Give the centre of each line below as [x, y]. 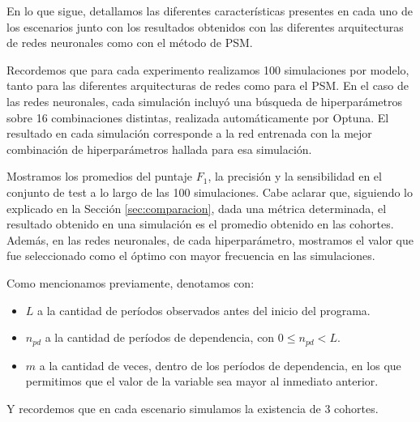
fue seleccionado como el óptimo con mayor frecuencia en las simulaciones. [191, 256]
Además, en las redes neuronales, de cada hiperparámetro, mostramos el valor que [210, 239]
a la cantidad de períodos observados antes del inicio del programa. [204, 310]
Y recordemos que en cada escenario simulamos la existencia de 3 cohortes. [193, 408]
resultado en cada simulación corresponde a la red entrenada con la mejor [189, 133]
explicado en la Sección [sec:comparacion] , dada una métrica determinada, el [197, 208]
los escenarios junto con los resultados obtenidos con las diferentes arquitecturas [205, 26]
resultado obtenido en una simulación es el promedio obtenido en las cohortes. [200, 224]
